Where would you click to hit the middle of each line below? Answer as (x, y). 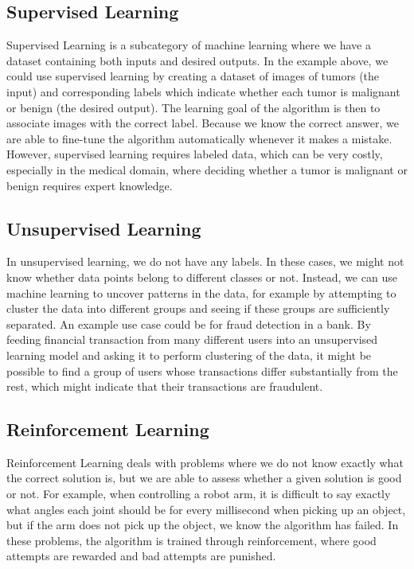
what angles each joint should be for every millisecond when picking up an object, (206, 509)
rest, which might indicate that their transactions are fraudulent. (165, 386)
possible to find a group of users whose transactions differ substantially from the (202, 370)
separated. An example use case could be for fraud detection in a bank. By (189, 323)
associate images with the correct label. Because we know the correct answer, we (203, 123)
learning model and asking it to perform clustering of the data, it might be (189, 355)
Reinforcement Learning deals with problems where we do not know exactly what (205, 462)
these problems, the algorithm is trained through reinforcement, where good (191, 540)
